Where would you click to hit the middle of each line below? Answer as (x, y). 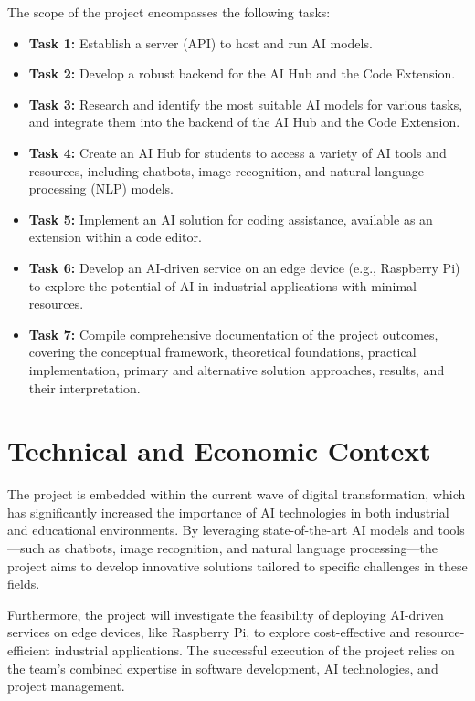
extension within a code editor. (115, 237)
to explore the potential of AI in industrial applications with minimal (222, 285)
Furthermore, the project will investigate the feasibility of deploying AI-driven (226, 614)
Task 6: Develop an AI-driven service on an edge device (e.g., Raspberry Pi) (244, 267)
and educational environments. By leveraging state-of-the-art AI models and (221, 530)
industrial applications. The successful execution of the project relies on (254, 649)
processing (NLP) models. (101, 188)
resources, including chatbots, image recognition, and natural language (226, 170)
